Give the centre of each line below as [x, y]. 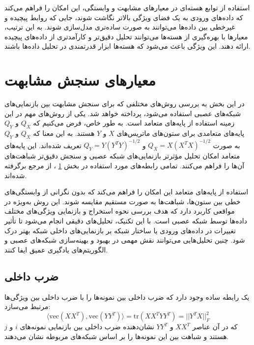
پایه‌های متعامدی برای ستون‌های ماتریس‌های [181, 133]
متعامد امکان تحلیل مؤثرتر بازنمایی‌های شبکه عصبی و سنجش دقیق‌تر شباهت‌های [122, 156]
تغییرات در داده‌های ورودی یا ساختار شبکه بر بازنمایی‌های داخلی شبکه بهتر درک [120, 230]
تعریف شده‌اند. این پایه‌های [43, 145]
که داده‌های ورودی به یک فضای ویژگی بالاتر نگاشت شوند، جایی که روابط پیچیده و [124, 17]
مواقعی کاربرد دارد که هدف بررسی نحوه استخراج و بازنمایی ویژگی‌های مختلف [120, 211]
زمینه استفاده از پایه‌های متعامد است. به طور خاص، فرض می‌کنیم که [134, 123]
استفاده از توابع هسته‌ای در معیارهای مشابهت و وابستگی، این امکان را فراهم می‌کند [127, 7]
